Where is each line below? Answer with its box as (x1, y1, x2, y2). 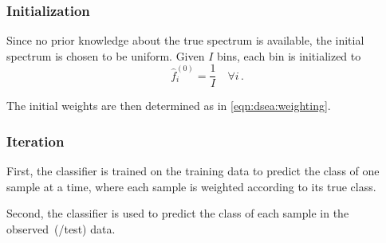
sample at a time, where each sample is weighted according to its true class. (6, 178, 376, 194)
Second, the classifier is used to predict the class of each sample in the (6, 205, 349, 221)
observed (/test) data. (6, 221, 116, 237)
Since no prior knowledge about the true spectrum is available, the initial (6, 32, 364, 49)
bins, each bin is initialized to (217, 47, 361, 64)
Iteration (6, 131, 65, 151)
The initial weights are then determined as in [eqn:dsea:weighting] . (6, 97, 331, 114)
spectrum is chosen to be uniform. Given (6, 47, 205, 64)
